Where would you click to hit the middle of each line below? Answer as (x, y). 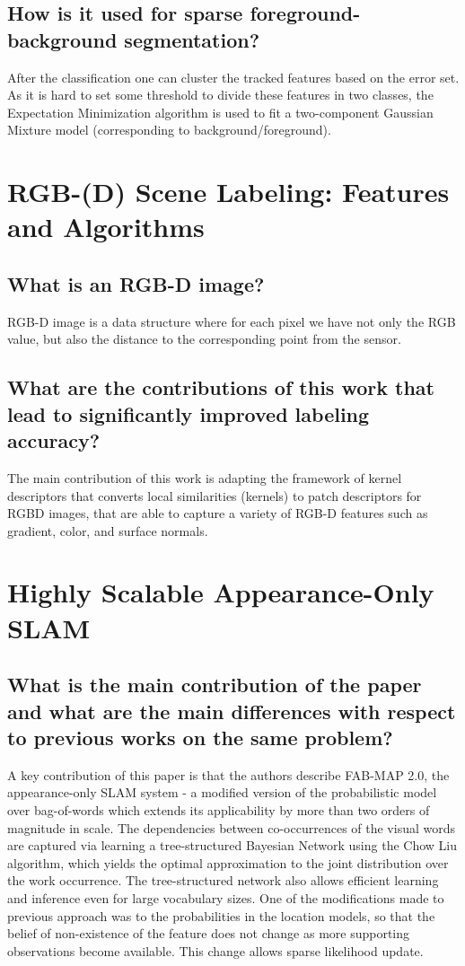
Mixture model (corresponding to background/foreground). (169, 130)
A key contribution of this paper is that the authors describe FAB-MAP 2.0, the (228, 774)
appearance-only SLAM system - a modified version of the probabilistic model (222, 792)
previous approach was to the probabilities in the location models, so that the (221, 915)
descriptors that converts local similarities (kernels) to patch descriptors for (215, 495)
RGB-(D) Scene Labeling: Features (228, 192)
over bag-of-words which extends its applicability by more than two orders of (219, 810)
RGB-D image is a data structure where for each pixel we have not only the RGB (232, 321)
